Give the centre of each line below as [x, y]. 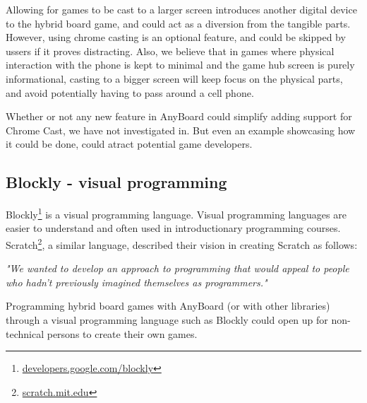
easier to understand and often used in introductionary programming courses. [173, 228]
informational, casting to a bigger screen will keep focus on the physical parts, [174, 78]
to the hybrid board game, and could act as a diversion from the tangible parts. [178, 23]
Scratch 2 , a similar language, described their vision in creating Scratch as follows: [182, 243]
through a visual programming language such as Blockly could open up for [167, 320]
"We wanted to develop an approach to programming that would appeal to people [178, 268]
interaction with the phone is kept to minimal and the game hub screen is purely [180, 65]
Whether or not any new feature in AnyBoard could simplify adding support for [179, 116]
